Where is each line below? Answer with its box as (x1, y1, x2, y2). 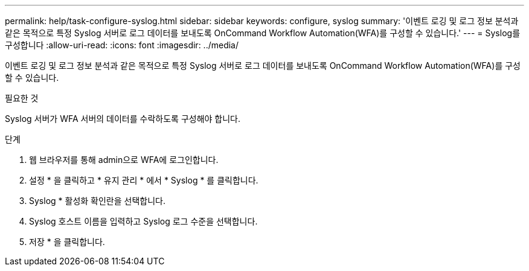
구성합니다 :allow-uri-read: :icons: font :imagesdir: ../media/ (5, 40, 239, 50)
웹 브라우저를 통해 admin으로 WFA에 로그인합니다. (29, 155, 219, 165)
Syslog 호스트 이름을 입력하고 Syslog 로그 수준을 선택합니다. (29, 216, 258, 226)
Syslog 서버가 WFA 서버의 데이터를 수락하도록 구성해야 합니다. (5, 113, 241, 124)
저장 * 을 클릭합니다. (29, 237, 105, 247)
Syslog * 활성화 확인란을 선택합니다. (29, 196, 165, 206)
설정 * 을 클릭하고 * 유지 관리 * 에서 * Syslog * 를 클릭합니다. (29, 175, 258, 185)
